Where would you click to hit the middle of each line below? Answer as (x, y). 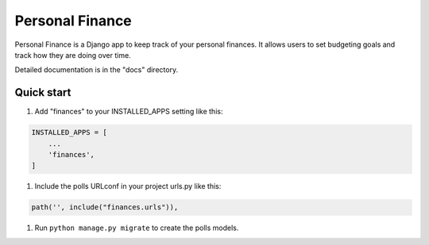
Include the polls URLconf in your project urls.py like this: (128, 186)
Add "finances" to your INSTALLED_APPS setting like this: (129, 112)
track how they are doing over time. (73, 55)
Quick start (43, 92)
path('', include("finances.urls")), (105, 207)
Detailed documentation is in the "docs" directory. (97, 70)
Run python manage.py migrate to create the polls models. (137, 228)
